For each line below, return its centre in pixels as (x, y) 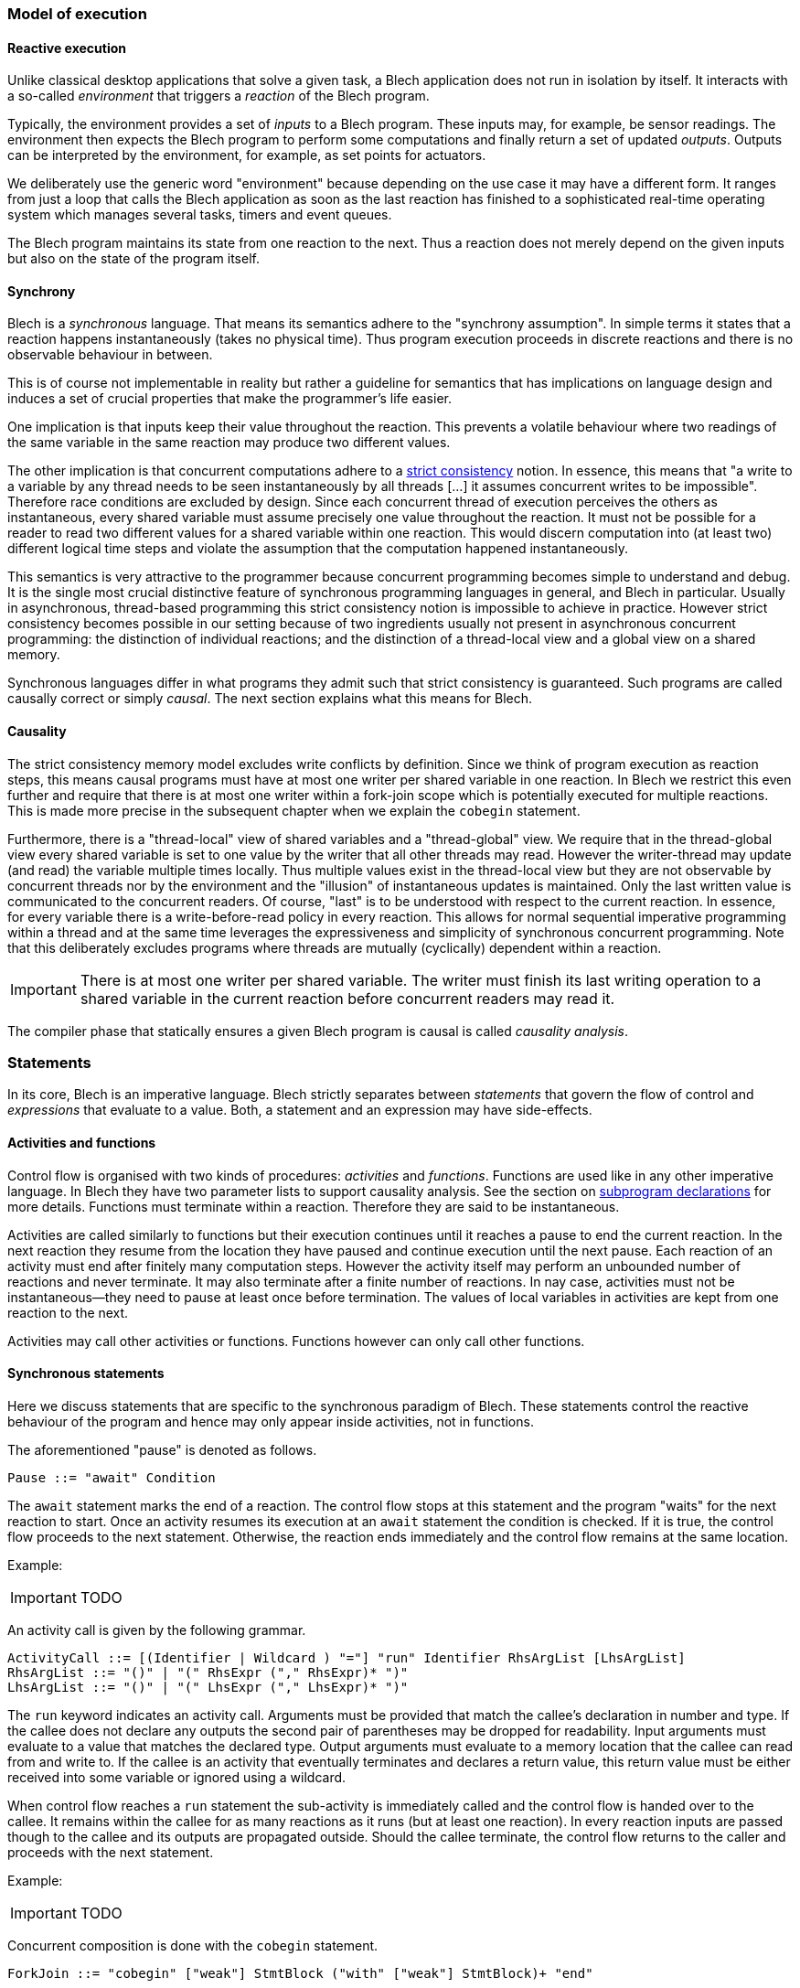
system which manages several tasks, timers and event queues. (200, 215)
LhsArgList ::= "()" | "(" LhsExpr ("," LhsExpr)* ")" (208, 1687)
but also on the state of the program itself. (133, 259)
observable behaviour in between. (110, 355)
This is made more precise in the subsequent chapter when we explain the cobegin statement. (294, 810)
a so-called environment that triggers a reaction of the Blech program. (219, 96)
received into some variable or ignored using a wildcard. (177, 1777)
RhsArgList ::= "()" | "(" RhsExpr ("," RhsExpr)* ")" (208, 1672)
